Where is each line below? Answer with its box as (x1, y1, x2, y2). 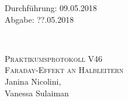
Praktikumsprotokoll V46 (5, 52, 102, 64)
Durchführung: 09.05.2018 (5, 2, 97, 13)
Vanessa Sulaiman (5, 86, 69, 99)
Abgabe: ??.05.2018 (5, 13, 74, 25)
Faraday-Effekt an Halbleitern (5, 64, 124, 76)
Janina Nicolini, (5, 75, 61, 87)
